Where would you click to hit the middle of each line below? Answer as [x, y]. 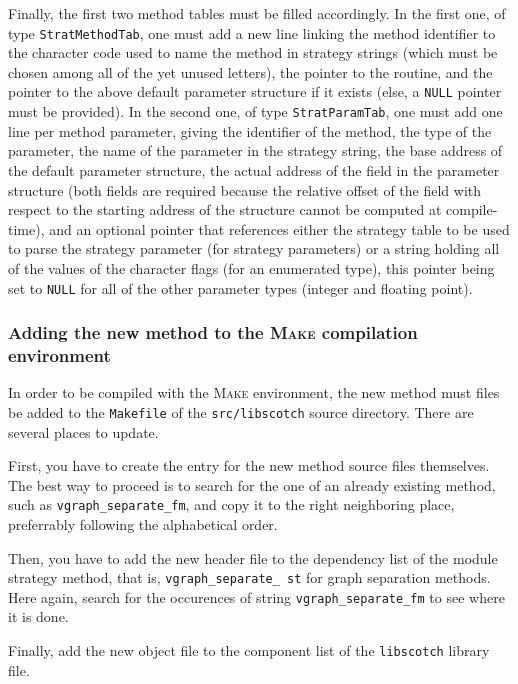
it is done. [38, 616]
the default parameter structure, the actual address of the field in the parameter [254, 169]
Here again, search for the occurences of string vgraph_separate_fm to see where [256, 596]
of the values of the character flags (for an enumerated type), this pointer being [251, 267]
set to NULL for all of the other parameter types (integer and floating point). [240, 287]
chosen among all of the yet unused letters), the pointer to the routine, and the [250, 71]
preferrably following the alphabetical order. [143, 523]
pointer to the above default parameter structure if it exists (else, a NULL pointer [255, 91]
